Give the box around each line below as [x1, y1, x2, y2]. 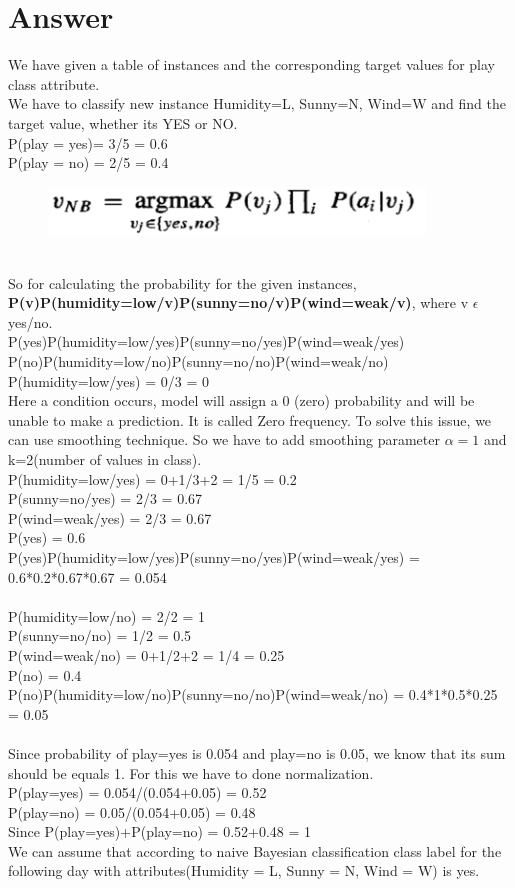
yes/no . [8, 311, 53, 332]
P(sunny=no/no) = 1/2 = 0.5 [8, 625, 192, 646]
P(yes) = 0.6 [8, 527, 86, 548]
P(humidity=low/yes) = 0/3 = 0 [8, 370, 209, 391]
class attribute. [8, 73, 100, 94]
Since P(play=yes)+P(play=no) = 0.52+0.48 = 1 [8, 821, 312, 842]
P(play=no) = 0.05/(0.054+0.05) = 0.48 [8, 801, 256, 822]
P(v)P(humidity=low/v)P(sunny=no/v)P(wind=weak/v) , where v [8, 292, 469, 313]
